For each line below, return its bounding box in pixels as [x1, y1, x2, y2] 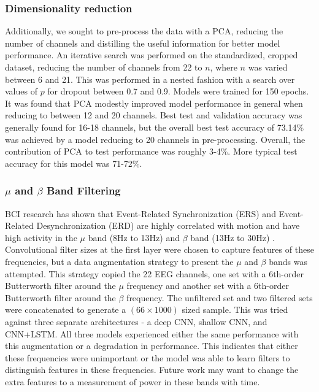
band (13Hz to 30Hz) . [190, 231, 275, 244]
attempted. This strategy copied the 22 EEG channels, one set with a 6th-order [5, 267, 304, 280]
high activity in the [5, 231, 77, 244]
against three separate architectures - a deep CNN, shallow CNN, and [5, 315, 267, 328]
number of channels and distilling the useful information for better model [5, 36, 280, 49]
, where [210, 61, 237, 73]
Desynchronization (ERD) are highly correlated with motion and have [36, 219, 300, 232]
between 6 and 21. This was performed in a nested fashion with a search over [5, 72, 295, 85]
